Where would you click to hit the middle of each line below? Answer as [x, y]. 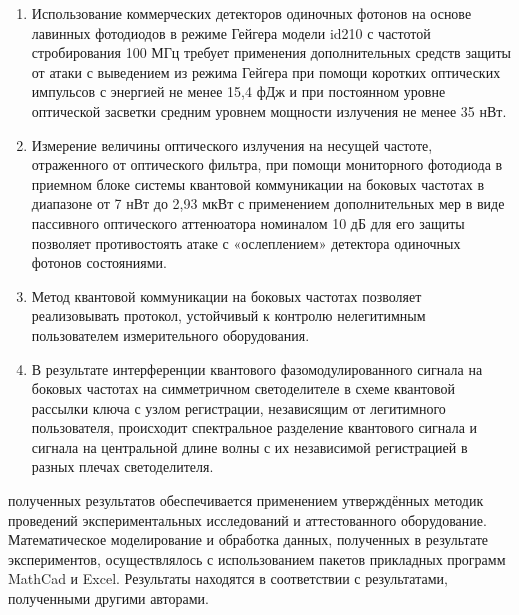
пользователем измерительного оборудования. [170, 334]
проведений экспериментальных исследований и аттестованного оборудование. [247, 519]
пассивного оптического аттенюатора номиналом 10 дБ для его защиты [248, 222]
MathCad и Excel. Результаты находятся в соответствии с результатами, [228, 578]
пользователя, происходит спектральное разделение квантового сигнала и [254, 427]
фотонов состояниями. [99, 262]
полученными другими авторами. [109, 598]
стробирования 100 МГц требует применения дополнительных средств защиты [271, 52]
